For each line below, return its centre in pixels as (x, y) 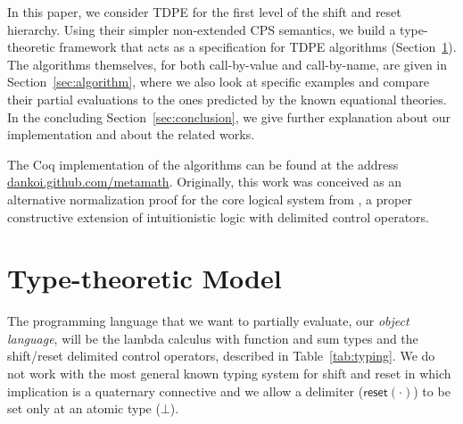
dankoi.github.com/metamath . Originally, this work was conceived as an (205, 182)
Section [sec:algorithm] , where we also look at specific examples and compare (218, 82)
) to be (432, 391)
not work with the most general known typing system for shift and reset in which (229, 374)
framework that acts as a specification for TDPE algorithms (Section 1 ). (258, 47)
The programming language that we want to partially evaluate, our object (208, 321)
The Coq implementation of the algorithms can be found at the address (203, 164)
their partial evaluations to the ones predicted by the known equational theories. (227, 99)
